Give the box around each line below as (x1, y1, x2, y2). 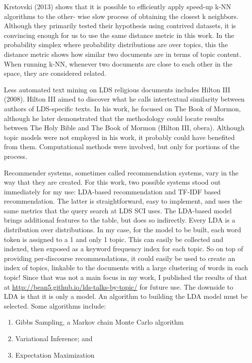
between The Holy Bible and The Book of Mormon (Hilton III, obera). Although (4, 122, 245, 133)
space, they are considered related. (4, 68, 106, 78)
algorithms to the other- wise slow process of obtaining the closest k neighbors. (4, 11, 238, 21)
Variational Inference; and (15, 333, 93, 343)
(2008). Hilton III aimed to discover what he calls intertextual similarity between (4, 94, 245, 104)
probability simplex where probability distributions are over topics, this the (4, 39, 228, 50)
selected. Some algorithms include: (4, 300, 106, 311)
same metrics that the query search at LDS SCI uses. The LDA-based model (4, 205, 232, 215)
